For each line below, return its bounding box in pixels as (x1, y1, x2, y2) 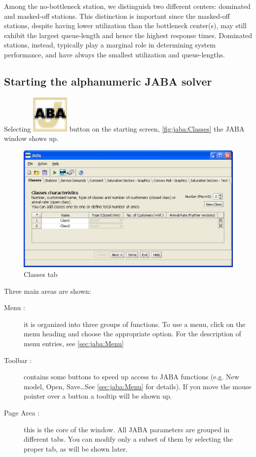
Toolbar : (4, 355, 32, 365)
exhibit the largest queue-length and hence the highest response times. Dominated (4, 30, 253, 40)
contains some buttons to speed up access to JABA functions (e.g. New (24, 371, 239, 382)
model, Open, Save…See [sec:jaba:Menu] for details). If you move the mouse (24, 381, 252, 391)
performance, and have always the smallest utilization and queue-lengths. (4, 49, 225, 59)
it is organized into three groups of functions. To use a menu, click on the (24, 319, 246, 329)
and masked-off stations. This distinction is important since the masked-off (4, 10, 230, 21)
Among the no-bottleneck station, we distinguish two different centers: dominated (4, 1, 251, 11)
